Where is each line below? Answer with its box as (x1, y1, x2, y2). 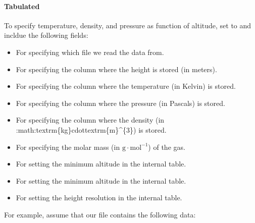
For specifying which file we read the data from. (16, 46, 164, 57)
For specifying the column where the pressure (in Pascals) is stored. (16, 97, 225, 108)
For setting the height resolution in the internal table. (16, 192, 182, 203)
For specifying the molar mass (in (16, 141, 120, 152)
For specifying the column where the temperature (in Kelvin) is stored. (16, 81, 236, 91)
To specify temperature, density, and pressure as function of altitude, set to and (4, 20, 251, 30)
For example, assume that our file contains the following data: (4, 209, 196, 219)
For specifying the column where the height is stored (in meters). (16, 64, 217, 74)
